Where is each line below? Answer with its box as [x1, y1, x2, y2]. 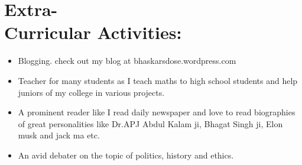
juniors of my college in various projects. [18, 86, 165, 98]
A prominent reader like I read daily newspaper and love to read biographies [18, 106, 295, 118]
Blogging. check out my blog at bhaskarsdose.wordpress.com [18, 54, 236, 67]
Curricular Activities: [4, 20, 182, 44]
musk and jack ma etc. [18, 129, 100, 141]
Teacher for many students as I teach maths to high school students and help [18, 74, 298, 86]
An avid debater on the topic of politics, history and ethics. [18, 148, 234, 161]
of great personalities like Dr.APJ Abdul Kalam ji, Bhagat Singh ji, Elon [18, 117, 283, 130]
